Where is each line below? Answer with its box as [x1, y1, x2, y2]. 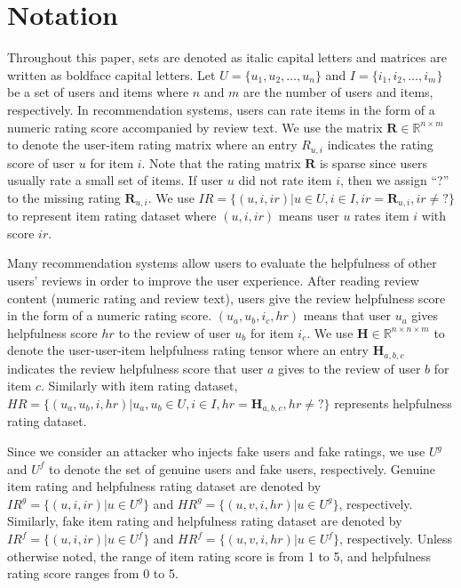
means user [278, 206, 339, 225]
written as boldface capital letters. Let [7, 65, 216, 84]
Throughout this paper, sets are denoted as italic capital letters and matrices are [7, 48, 447, 67]
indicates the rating [327, 135, 433, 154]
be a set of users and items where [7, 83, 189, 101]
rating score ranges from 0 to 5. [7, 564, 179, 583]
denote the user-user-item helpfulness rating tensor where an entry [7, 341, 369, 359]
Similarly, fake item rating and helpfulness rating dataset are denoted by [7, 511, 402, 530]
